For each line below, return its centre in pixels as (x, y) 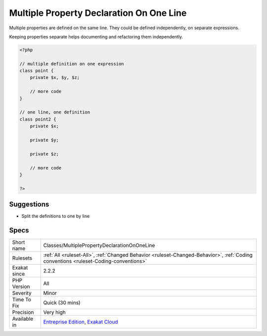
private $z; (44, 154)
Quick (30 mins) (62, 303)
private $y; (44, 140)
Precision (23, 312)
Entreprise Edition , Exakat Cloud (81, 322)
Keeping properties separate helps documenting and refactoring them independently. (96, 37)
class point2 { (38, 119)
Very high (55, 312)
